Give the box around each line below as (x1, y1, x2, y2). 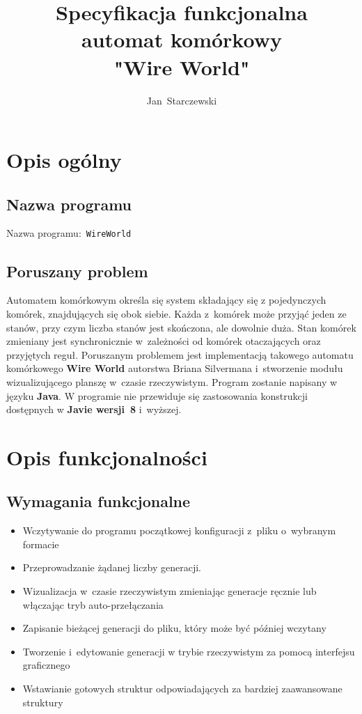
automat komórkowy (81, 25, 282, 54)
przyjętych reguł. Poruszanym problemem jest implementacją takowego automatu (6, 347, 354, 362)
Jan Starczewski (146, 93, 217, 107)
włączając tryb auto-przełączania (22, 597, 164, 612)
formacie (22, 536, 59, 551)
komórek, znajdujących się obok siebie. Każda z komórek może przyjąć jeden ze (6, 306, 347, 320)
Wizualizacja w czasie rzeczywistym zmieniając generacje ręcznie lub (22, 584, 317, 598)
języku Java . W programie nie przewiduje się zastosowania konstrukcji (6, 388, 308, 403)
